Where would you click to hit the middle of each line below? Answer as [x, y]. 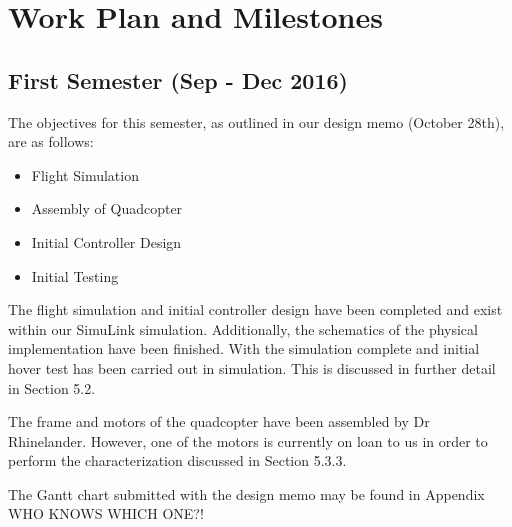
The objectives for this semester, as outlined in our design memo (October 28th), [256, 121]
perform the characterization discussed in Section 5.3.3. [177, 460]
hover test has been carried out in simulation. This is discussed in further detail [252, 367]
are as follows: [51, 141]
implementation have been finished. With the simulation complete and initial [244, 348]
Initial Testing [75, 275]
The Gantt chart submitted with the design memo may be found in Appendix [246, 493]
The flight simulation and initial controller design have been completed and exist [255, 309]
